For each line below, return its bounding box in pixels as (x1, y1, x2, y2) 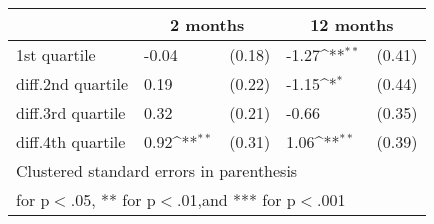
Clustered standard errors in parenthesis (16, 159, 298, 182)
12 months (310, 13, 394, 36)
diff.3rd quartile (16, 101, 126, 124)
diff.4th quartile (16, 130, 126, 153)
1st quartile (16, 43, 96, 66)
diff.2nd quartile (16, 72, 129, 95)
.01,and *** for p (177, 188, 296, 211)
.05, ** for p (70, 188, 156, 211)
